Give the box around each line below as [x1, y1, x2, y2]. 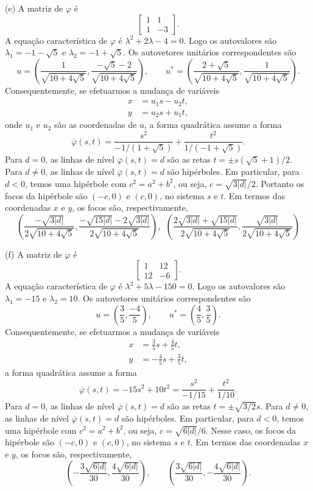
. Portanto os [255, 177, 304, 189]
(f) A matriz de [5, 247, 62, 260]
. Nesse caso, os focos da [205, 423, 297, 436]
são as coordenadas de [54, 118, 137, 131]
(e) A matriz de [5, 2, 63, 14]
